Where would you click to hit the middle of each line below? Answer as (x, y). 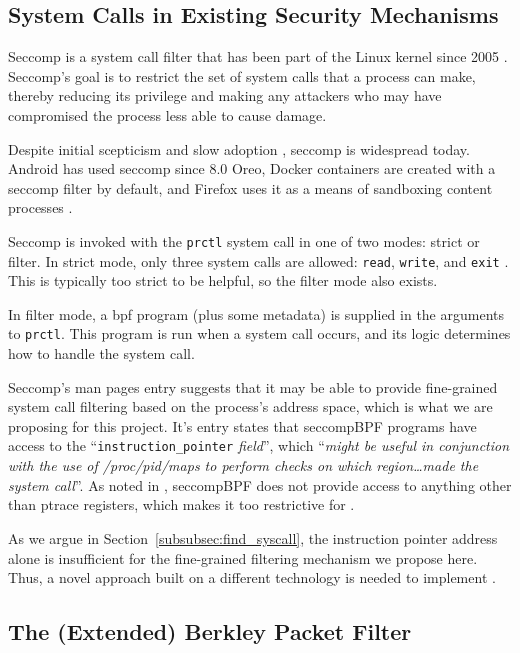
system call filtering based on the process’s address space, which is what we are (250, 406)
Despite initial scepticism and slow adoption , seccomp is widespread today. (239, 148)
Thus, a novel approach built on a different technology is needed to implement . (252, 577)
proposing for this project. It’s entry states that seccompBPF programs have (242, 425)
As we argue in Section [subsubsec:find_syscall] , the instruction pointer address (253, 537)
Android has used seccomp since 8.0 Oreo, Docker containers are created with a (252, 168)
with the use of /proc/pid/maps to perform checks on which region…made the (243, 465)
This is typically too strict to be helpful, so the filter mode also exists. (223, 280)
